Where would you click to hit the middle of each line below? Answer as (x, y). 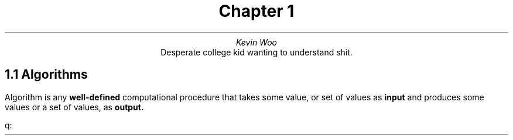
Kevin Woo (256, 42)
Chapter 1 (256, 11)
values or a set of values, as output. (74, 107)
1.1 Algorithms (46, 75)
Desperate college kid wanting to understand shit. (256, 52)
